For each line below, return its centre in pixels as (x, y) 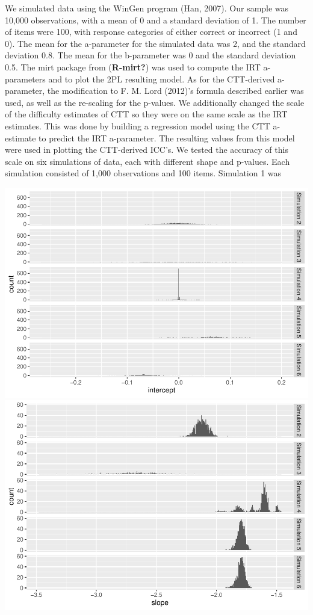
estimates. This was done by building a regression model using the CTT (138, 125)
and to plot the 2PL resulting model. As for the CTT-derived (162, 79)
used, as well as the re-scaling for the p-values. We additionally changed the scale (155, 102)
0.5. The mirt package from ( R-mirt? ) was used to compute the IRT (133, 66)
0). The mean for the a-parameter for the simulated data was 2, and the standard (155, 43)
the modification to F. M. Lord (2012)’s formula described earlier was (175, 91)
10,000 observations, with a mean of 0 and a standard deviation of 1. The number (156, 20)
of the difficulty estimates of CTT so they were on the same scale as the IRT (146, 114)
